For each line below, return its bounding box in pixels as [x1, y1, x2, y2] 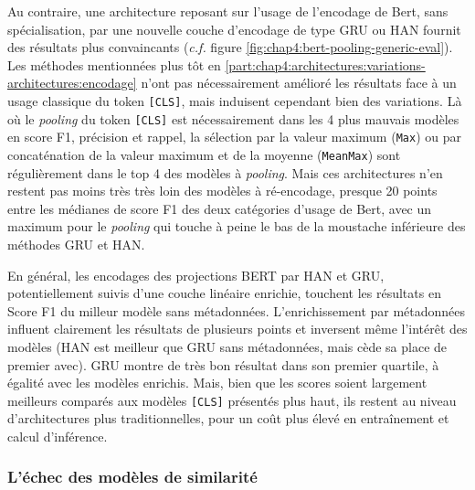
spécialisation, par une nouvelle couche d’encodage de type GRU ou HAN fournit [7, 19, 461, 38]
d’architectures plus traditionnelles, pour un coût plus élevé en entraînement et [7, 409, 449, 428]
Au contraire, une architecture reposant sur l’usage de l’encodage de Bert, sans [7, 2, 449, 20]
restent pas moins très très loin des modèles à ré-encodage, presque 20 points [7, 181, 438, 200]
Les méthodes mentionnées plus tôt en [7, 55, 221, 74]
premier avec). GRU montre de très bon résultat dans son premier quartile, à [7, 355, 439, 374]
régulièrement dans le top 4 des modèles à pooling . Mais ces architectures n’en [7, 163, 443, 182]
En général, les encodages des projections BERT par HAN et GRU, [7, 265, 385, 284]
